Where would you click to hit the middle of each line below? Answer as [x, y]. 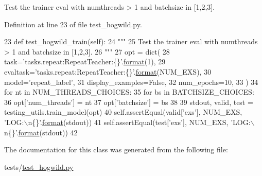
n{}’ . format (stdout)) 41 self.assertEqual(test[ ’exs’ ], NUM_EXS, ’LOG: [139, 122]
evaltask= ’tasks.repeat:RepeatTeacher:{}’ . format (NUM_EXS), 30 [108, 71]
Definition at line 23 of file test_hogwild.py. [73, 24]
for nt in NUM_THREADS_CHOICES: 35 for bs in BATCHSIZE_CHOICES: [129, 92]
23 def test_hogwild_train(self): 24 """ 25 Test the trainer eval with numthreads [131, 41]
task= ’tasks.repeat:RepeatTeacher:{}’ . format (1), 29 [85, 61]
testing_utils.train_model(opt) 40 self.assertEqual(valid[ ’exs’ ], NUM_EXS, [123, 112]
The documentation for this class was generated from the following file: [116, 149]
